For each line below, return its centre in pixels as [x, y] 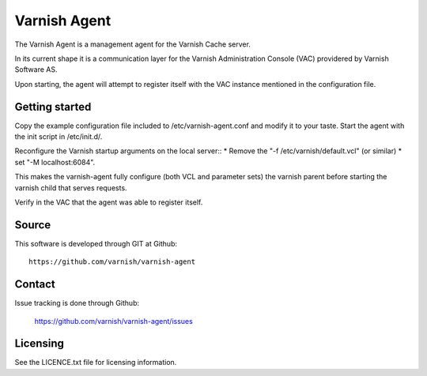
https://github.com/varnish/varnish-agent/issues [113, 321]
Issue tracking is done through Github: [77, 303]
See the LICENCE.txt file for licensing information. [96, 363]
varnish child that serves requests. [71, 188]
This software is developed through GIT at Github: [96, 243]
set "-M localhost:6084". [55, 162]
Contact [35, 284]
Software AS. [36, 70]
